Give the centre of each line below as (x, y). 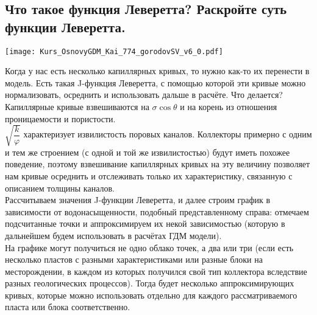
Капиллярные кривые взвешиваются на (77, 107)
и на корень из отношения (229, 107)
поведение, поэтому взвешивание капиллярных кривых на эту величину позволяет (158, 164)
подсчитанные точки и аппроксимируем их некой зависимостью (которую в (145, 223)
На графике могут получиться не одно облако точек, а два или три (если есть (149, 247)
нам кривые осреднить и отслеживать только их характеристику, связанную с (149, 175)
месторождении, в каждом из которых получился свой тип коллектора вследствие (156, 271)
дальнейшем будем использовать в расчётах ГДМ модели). (113, 235)
